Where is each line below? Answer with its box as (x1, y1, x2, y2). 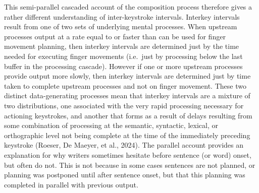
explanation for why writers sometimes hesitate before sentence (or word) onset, (4, 149, 251, 160)
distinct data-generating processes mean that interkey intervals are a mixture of (4, 90, 250, 101)
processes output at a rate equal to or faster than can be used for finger (4, 31, 226, 41)
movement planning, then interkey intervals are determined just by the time (4, 41, 239, 51)
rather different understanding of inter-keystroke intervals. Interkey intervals (4, 11, 240, 22)
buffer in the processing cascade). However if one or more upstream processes (4, 60, 243, 71)
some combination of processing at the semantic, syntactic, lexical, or (4, 120, 218, 131)
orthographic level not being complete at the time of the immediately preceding (4, 130, 250, 140)
